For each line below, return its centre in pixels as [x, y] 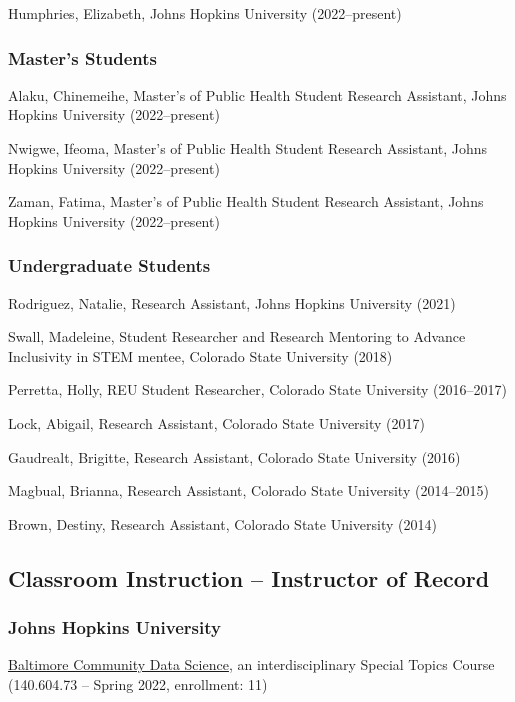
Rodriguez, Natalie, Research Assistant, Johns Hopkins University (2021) [232, 302]
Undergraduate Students [109, 265]
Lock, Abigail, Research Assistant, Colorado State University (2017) [216, 422]
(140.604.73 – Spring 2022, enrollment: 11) [138, 683]
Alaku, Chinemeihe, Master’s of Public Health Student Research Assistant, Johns [257, 94]
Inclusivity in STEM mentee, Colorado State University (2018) [200, 355]
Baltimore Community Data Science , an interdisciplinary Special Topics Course [251, 664]
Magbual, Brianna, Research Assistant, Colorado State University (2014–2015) [248, 490]
